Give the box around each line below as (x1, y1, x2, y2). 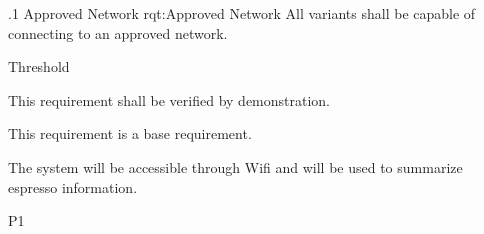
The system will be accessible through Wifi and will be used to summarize (8, 156, 463, 177)
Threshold (8, 56, 70, 77)
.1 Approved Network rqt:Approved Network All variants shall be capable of (8, 3, 476, 23)
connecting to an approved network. (8, 22, 228, 43)
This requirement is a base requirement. (8, 123, 252, 144)
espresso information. (8, 176, 138, 197)
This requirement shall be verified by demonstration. (8, 89, 331, 110)
